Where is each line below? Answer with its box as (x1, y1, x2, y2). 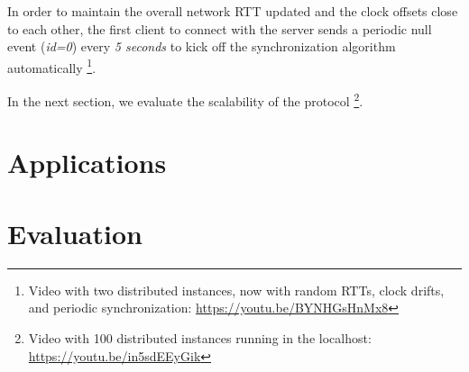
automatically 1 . (7, 55, 97, 77)
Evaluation (7, 214, 143, 251)
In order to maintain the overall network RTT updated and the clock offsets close (7, 2, 458, 20)
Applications (7, 144, 167, 181)
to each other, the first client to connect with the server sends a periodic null (7, 19, 432, 38)
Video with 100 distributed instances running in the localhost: (28, 328, 372, 347)
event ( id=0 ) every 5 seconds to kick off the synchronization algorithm (7, 37, 396, 56)
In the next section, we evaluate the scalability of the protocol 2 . (7, 89, 363, 110)
